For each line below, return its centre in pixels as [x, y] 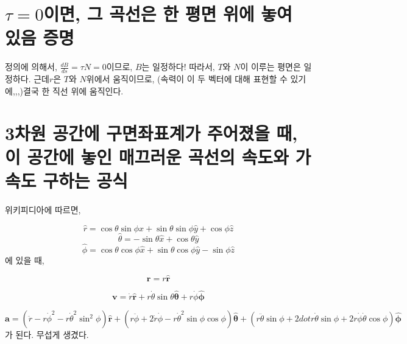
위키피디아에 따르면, [43, 209]
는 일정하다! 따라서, [178, 67]
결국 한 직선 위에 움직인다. [73, 90]
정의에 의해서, [31, 67]
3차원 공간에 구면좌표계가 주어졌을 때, [151, 132]
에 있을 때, [25, 260]
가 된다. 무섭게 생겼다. [47, 335]
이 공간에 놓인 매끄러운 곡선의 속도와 [147, 156]
